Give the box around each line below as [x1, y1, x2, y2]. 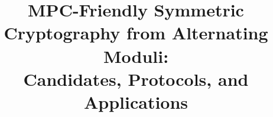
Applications [83, 89, 188, 113]
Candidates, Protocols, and [23, 66, 249, 91]
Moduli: [103, 44, 169, 68]
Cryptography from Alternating [4, 21, 268, 45]
